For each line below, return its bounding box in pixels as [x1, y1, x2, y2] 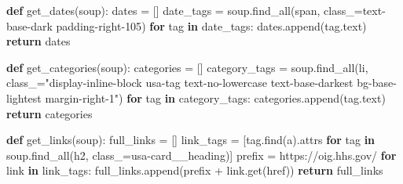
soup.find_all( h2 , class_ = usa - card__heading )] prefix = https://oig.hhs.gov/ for [6, 146, 397, 163]
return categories [6, 105, 93, 121]
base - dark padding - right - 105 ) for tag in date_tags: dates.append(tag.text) [6, 17, 367, 34]
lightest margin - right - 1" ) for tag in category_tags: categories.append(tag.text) [6, 89, 386, 106]
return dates [6, 33, 71, 49]
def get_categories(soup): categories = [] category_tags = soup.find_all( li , [6, 59, 368, 75]
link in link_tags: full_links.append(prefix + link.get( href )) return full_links [6, 162, 383, 179]
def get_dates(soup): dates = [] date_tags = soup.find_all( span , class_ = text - [6, 2, 386, 18]
